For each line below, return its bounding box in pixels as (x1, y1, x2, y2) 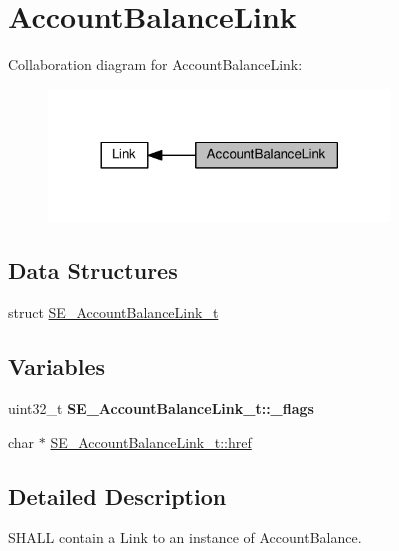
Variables (8, 351, 106, 382)
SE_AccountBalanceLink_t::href (50, 431, 252, 452)
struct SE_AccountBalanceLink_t (8, 302, 219, 323)
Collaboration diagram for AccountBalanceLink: (8, 54, 303, 75)
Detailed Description (8, 480, 227, 511)
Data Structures (8, 255, 178, 286)
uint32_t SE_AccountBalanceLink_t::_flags (8, 397, 314, 418)
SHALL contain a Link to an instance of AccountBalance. (8, 527, 362, 548)
